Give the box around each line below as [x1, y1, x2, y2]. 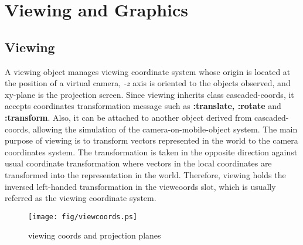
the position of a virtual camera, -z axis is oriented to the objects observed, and [5, 77, 291, 89]
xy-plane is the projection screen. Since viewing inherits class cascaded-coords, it [5, 88, 294, 100]
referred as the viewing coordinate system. [5, 192, 156, 204]
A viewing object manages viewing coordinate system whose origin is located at [5, 65, 291, 77]
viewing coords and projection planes [28, 229, 161, 241]
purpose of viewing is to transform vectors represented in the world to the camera [5, 134, 298, 147]
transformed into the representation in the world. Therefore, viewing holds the [5, 168, 286, 181]
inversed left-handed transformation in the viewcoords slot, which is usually [5, 180, 276, 192]
